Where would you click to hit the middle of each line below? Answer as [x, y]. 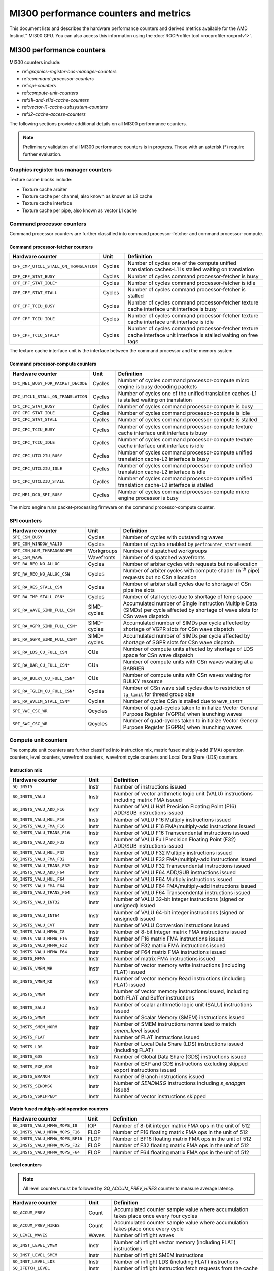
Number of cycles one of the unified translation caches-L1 [187, 393]
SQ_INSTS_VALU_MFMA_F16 [40, 939]
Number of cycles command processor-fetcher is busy [193, 276]
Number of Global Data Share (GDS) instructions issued [180, 1056]
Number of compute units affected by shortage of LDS [188, 649]
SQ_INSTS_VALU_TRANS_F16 [41, 833]
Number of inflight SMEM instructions [159, 1255]
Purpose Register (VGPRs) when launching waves [182, 714]
